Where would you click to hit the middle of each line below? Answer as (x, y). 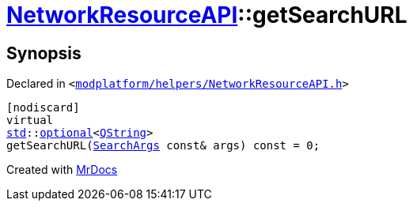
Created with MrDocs (62, 170)
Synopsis (44, 53)
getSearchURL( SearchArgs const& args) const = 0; (163, 146)
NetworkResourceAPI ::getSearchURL (207, 15)
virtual (30, 120)
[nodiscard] (43, 108)
